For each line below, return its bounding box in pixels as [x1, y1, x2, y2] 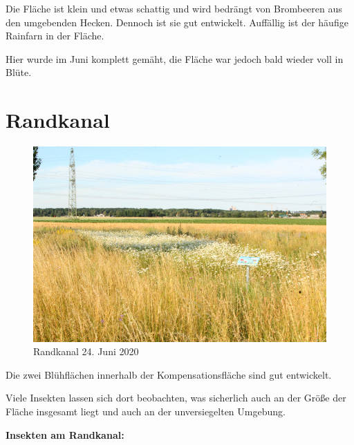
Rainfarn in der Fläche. [6, 28, 104, 43]
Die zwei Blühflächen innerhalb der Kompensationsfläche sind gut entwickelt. [6, 367, 332, 381]
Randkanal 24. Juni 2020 [33, 344, 139, 359]
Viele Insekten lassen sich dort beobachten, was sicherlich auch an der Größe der [6, 390, 346, 405]
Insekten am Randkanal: [6, 427, 124, 442]
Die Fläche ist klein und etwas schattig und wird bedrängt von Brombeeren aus [6, 1, 342, 15]
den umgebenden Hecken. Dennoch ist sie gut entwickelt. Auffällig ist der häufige [6, 15, 348, 29]
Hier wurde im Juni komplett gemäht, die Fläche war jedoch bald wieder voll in [6, 51, 344, 66]
